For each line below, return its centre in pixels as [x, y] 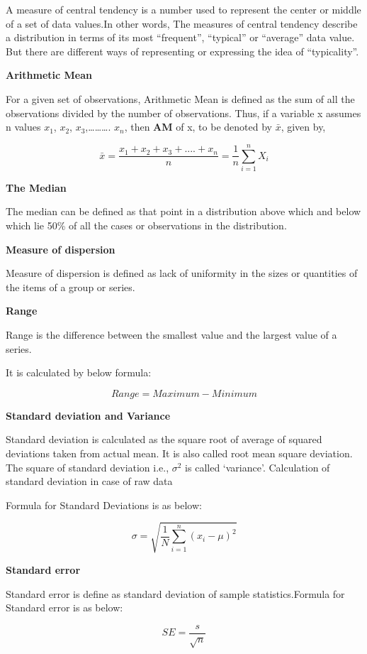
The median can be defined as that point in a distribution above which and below [183, 211]
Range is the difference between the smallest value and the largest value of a [171, 335]
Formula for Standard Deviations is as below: [104, 505]
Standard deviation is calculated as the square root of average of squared [164, 439]
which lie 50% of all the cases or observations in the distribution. [146, 225]
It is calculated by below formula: [79, 372]
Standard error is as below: [64, 607]
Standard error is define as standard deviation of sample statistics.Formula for [175, 593]
